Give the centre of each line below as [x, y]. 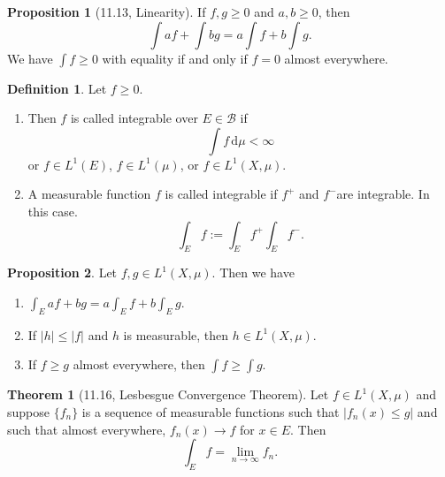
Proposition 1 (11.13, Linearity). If [107, 11]
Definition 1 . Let [57, 88]
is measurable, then [176, 334]
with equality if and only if [175, 58]
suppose [28, 411]
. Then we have [253, 273]
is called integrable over [134, 118]
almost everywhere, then [139, 364]
